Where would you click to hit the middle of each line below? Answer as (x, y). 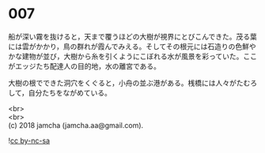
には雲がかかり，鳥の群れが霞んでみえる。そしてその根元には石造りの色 (125, 46)
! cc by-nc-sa (29, 140)
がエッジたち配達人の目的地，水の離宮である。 (84, 66)
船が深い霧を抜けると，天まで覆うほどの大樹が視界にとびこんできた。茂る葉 (132, 36)
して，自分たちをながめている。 (60, 92)
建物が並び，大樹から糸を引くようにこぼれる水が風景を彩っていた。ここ (140, 56)
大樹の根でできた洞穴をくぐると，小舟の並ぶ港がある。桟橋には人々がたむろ (133, 83)
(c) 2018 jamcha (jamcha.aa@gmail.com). (76, 125)
